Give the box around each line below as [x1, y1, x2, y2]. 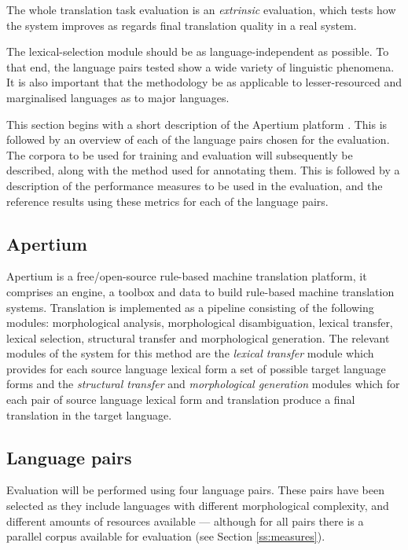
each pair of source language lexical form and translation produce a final [6, 391, 355, 408]
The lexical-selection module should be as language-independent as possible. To [6, 43, 389, 60]
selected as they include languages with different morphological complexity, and [6, 497, 389, 514]
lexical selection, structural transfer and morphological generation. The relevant [6, 329, 390, 346]
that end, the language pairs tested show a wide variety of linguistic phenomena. [6, 58, 395, 75]
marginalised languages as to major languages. [6, 89, 230, 105]
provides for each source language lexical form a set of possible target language [6, 360, 386, 376]
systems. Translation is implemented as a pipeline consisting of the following [6, 299, 374, 315]
